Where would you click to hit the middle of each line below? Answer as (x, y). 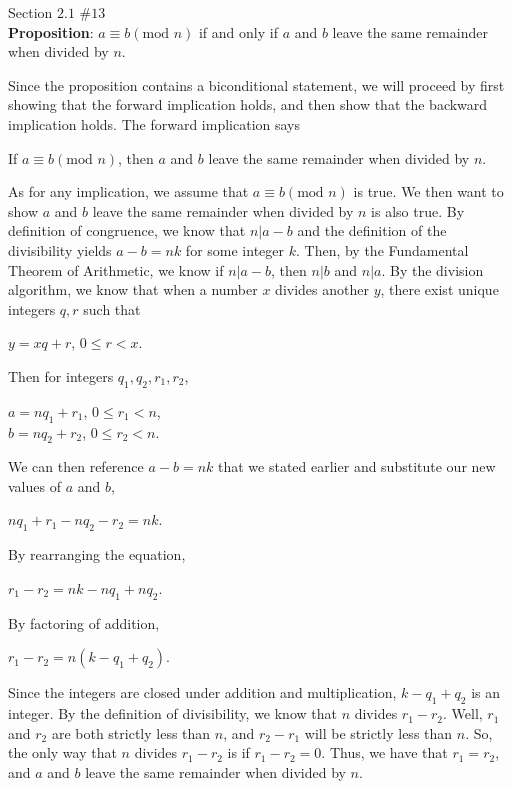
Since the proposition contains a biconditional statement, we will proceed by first (256, 84)
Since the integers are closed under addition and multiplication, (202, 692)
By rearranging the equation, (97, 554)
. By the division (432, 269)
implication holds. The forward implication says (154, 123)
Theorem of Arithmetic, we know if (116, 269)
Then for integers (61, 375)
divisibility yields (60, 249)
